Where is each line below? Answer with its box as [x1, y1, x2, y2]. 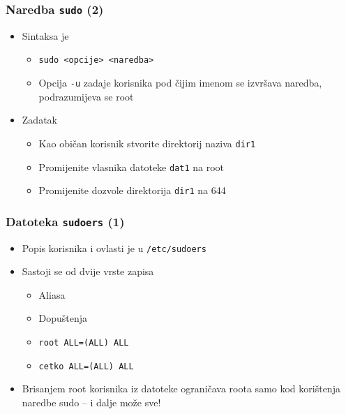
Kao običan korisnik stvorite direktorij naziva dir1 [38, 135, 256, 150]
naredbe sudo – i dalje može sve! [22, 394, 161, 409]
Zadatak [22, 112, 57, 127]
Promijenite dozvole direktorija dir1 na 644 [38, 183, 226, 198]
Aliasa [38, 287, 66, 302]
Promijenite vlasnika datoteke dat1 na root [38, 159, 225, 174]
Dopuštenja [38, 311, 88, 325]
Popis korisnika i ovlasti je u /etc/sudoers [22, 240, 206, 255]
